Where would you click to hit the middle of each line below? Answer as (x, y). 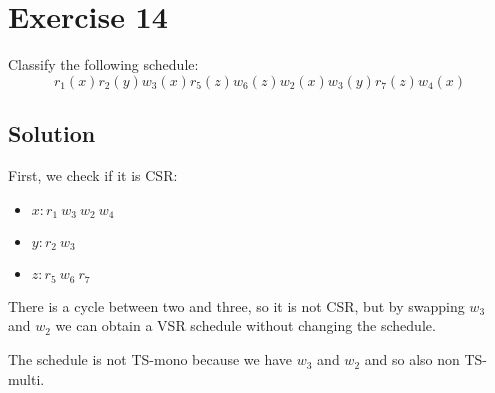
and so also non (412, 359)
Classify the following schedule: (103, 64)
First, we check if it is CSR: (93, 174)
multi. (26, 378)
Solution (52, 133)
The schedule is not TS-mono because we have (150, 359)
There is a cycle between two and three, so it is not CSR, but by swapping (236, 305)
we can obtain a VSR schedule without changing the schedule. (245, 325)
